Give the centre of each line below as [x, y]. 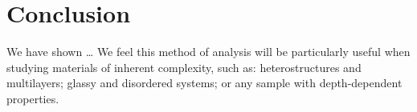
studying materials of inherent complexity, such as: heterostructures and [184, 67]
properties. [33, 98]
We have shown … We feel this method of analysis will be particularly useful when [208, 52]
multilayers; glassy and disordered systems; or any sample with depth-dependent [204, 83]
